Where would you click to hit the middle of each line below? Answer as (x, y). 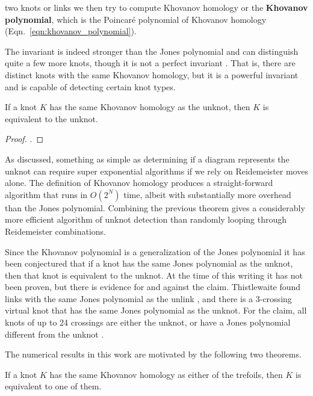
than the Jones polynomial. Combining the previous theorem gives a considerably (155, 207)
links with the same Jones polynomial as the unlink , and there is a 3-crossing (148, 298)
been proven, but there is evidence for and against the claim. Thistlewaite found (153, 287)
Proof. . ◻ (24, 139)
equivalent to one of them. (53, 386)
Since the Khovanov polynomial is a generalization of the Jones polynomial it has (155, 251)
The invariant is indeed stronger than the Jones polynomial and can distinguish (152, 51)
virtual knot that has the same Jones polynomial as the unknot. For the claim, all (156, 310)
